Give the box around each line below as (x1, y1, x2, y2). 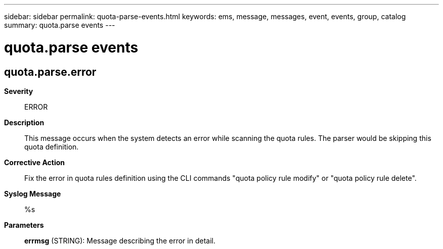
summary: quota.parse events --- (4, 21, 115, 29)
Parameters (4, 220, 44, 229)
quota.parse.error (4, 65, 97, 78)
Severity (4, 86, 33, 95)
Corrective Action (4, 158, 65, 167)
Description (4, 118, 45, 127)
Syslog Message (4, 189, 61, 198)
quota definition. (24, 142, 79, 151)
